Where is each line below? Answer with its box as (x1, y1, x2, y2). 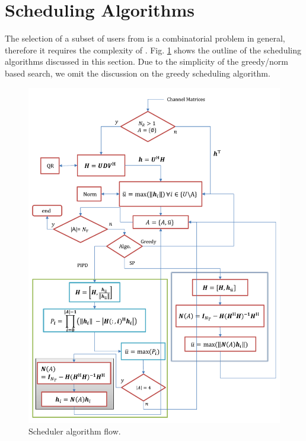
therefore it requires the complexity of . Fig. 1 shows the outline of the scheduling (5, 43, 301, 56)
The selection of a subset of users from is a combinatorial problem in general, (5, 32, 285, 45)
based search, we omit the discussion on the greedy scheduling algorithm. (5, 66, 270, 79)
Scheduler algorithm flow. (28, 425, 121, 437)
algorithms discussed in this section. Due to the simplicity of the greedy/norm (5, 55, 289, 68)
